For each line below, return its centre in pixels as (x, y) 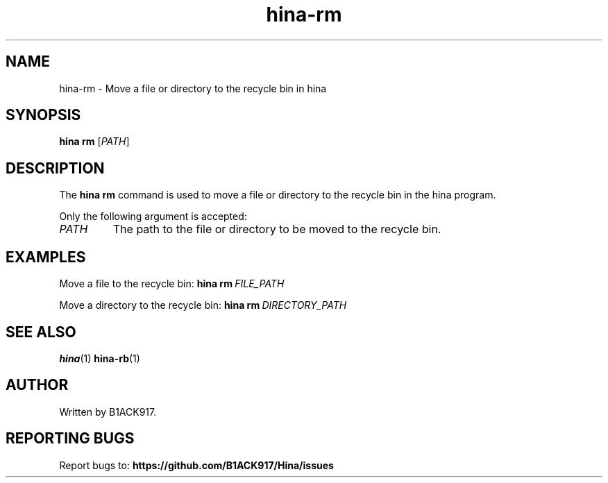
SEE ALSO (41, 332)
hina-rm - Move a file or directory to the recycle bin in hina (193, 88)
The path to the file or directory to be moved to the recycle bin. (277, 229)
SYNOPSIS (43, 115)
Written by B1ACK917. (108, 412)
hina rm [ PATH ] (94, 142)
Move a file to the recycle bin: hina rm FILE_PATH (172, 284)
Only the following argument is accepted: (153, 217)
